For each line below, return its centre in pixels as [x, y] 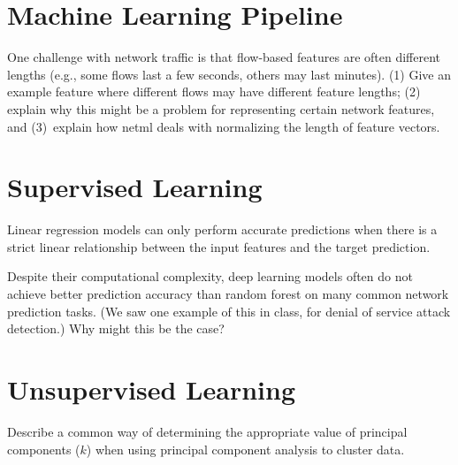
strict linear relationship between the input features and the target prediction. [219, 246]
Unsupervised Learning [151, 389]
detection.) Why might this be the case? [116, 328]
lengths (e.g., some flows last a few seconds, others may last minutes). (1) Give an [229, 74]
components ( [44, 449]
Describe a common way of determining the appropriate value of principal [207, 431]
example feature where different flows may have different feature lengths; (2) [214, 91]
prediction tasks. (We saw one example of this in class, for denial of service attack [229, 311]
